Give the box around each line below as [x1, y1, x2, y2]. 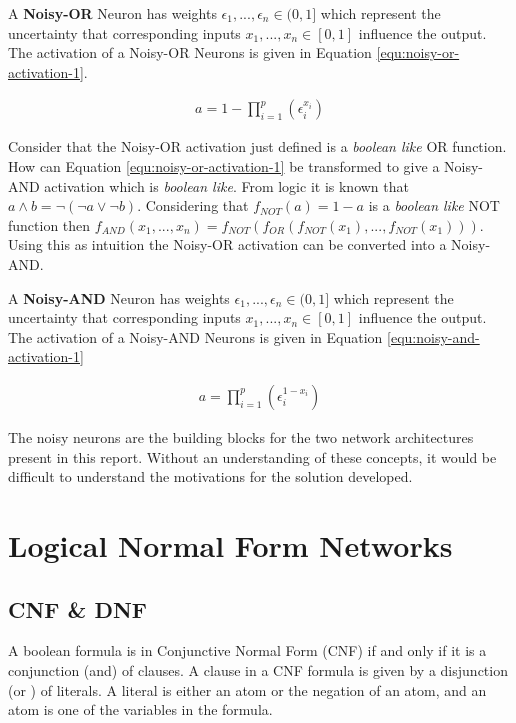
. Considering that [137, 195, 249, 216]
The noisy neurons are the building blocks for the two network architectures [8, 426, 474, 447]
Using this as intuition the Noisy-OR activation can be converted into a [8, 234, 447, 255]
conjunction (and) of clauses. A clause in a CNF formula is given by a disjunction [8, 659, 508, 680]
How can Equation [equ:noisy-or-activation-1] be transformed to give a [8, 156, 440, 176]
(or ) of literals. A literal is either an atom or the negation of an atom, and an [8, 679, 487, 700]
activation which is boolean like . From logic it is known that [44, 175, 409, 196]
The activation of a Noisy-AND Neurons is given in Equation [8, 326, 383, 347]
